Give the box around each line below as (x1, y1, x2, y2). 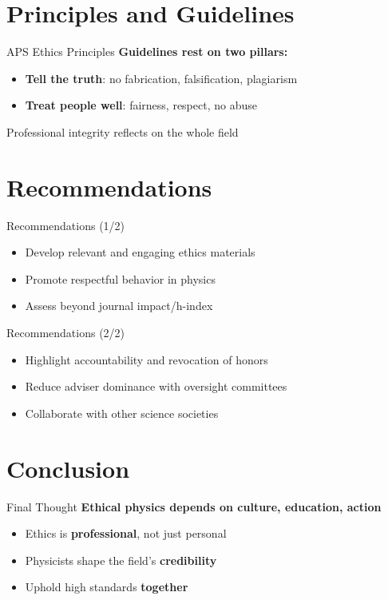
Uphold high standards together (25, 578, 188, 595)
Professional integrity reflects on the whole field (6, 123, 239, 140)
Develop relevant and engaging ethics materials (25, 244, 255, 260)
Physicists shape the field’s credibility (25, 551, 217, 568)
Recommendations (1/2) (6, 217, 125, 233)
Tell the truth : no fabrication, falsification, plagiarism (25, 70, 298, 86)
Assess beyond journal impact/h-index (25, 297, 213, 314)
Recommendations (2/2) (6, 324, 125, 340)
